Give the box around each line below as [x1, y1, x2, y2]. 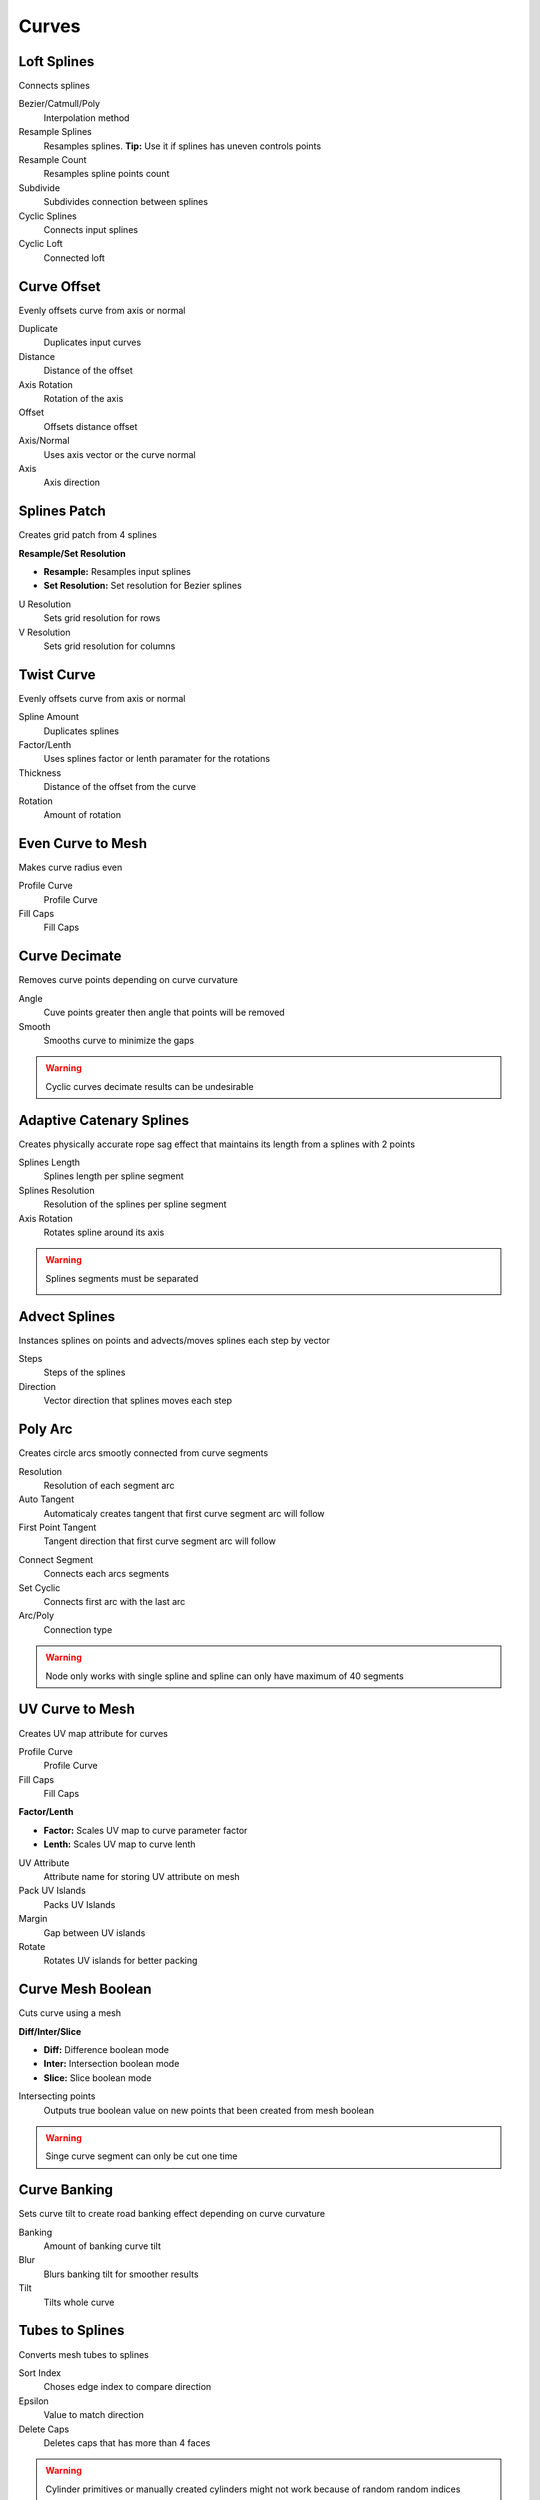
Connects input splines [43, 223, 139, 235]
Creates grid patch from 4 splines [18, 529, 157, 541]
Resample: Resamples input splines [43, 566, 192, 578]
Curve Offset [18, 278, 101, 295]
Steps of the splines [43, 1366, 126, 1379]
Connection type [43, 1623, 113, 1635]
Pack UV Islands [18, 1885, 87, 1897]
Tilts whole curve [43, 2296, 115, 2308]
